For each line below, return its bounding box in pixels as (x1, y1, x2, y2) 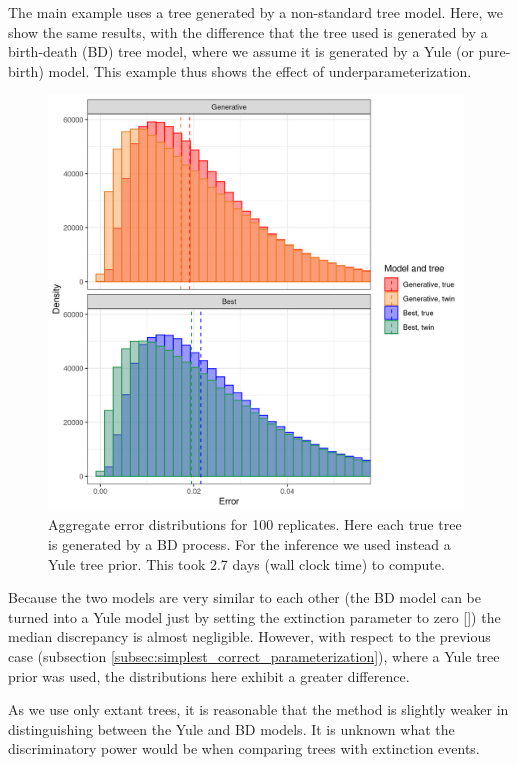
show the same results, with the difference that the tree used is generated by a (8, 21, 488, 42)
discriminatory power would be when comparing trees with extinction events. (8, 738, 480, 759)
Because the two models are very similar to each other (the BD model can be (8, 587, 481, 608)
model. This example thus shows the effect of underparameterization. (48, 60, 472, 81)
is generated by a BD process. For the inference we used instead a (48, 534, 451, 555)
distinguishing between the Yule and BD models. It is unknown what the (8, 718, 455, 739)
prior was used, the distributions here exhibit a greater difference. (8, 665, 410, 686)
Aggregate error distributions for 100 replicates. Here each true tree (48, 514, 462, 535)
